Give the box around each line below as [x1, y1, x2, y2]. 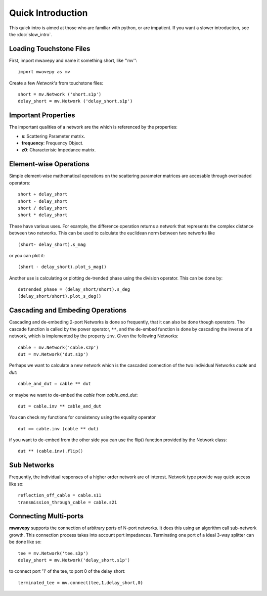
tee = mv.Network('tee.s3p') [18, 550, 89, 556]
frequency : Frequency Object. [21, 140, 84, 146]
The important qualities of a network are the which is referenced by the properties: [9, 124, 178, 130]
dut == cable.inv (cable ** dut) [18, 426, 99, 431]
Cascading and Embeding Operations [9, 306, 127, 315]
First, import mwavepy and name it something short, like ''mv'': [9, 57, 138, 63]
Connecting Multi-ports [9, 512, 84, 520]
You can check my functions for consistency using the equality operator [9, 414, 156, 420]
